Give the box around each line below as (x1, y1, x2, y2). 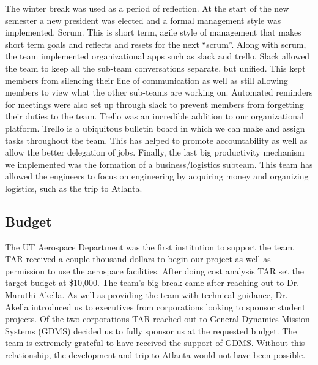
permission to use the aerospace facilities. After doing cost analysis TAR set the (5, 264, 305, 277)
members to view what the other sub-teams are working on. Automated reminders (5, 86, 313, 99)
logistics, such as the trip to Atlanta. (5, 181, 142, 194)
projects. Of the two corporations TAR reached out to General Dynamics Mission (5, 312, 310, 325)
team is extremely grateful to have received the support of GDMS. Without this (5, 336, 305, 349)
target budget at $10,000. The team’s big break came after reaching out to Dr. (5, 276, 300, 289)
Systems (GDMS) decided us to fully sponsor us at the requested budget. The (5, 324, 297, 337)
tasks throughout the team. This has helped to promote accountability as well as (5, 134, 308, 146)
